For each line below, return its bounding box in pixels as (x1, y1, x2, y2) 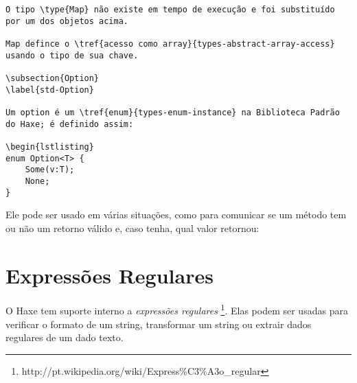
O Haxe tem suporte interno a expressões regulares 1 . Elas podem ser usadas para (5, 301, 348, 318)
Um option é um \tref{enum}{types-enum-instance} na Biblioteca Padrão (5, 107, 340, 117)
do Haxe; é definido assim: (5, 119, 134, 129)
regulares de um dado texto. (5, 330, 124, 345)
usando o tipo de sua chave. (5, 50, 139, 60)
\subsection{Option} (5, 73, 100, 83)
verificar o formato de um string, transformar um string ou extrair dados (5, 316, 312, 331)
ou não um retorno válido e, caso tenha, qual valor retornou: (5, 220, 260, 235)
